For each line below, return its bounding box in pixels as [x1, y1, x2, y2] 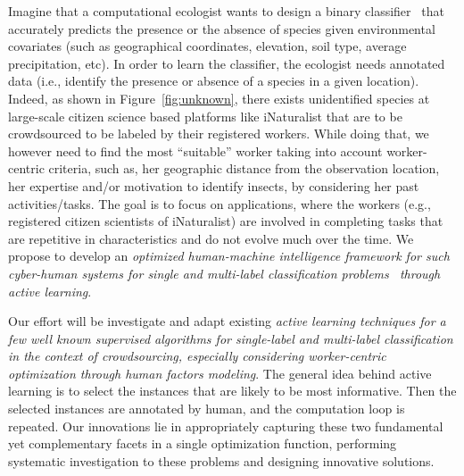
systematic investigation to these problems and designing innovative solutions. [8, 451, 435, 470]
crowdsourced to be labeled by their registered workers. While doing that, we [8, 124, 429, 143]
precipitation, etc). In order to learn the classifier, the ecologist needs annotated [8, 54, 445, 72]
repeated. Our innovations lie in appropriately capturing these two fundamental [8, 416, 443, 435]
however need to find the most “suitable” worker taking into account [8, 141, 383, 160]
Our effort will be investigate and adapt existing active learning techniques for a [8, 312, 446, 330]
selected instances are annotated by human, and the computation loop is [8, 399, 405, 418]
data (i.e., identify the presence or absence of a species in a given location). [8, 71, 419, 90]
